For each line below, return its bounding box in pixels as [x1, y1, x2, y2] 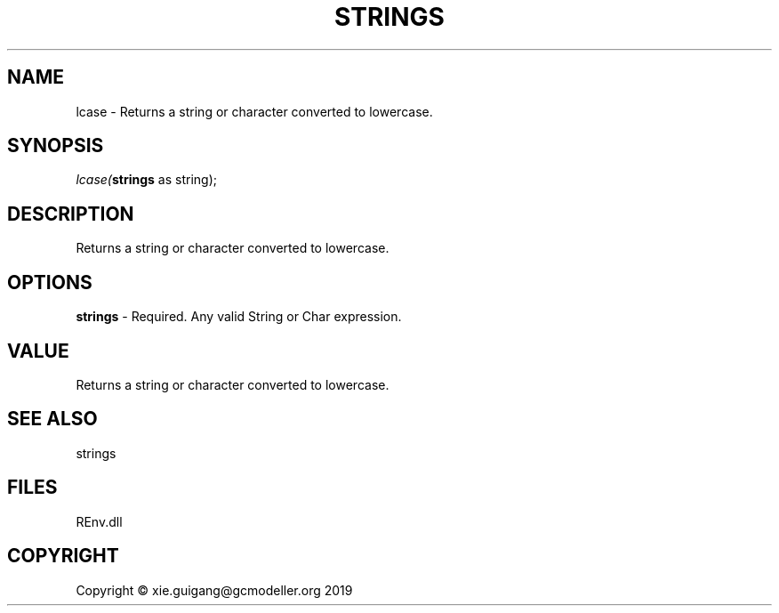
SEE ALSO [7, 407, 98, 431]
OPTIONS [7, 270, 92, 294]
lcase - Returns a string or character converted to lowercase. [76, 103, 433, 119]
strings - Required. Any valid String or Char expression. [76, 309, 402, 325]
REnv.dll [76, 513, 123, 529]
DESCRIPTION [7, 202, 134, 225]
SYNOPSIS [7, 134, 104, 157]
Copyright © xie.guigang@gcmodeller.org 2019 [76, 582, 353, 598]
